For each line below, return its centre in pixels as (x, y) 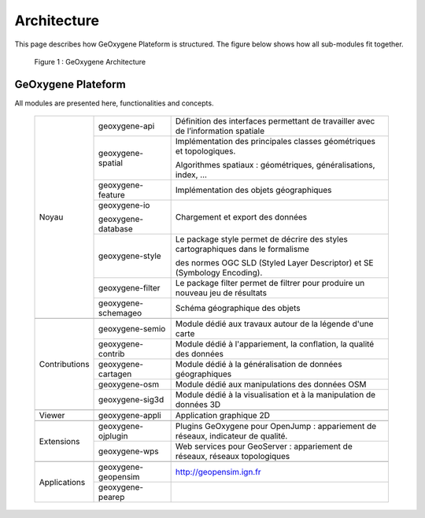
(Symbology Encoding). (219, 273)
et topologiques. (205, 151)
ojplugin (113, 436)
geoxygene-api (127, 126)
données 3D (198, 405)
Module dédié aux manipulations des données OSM (271, 384)
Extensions (59, 441)
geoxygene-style (130, 256)
